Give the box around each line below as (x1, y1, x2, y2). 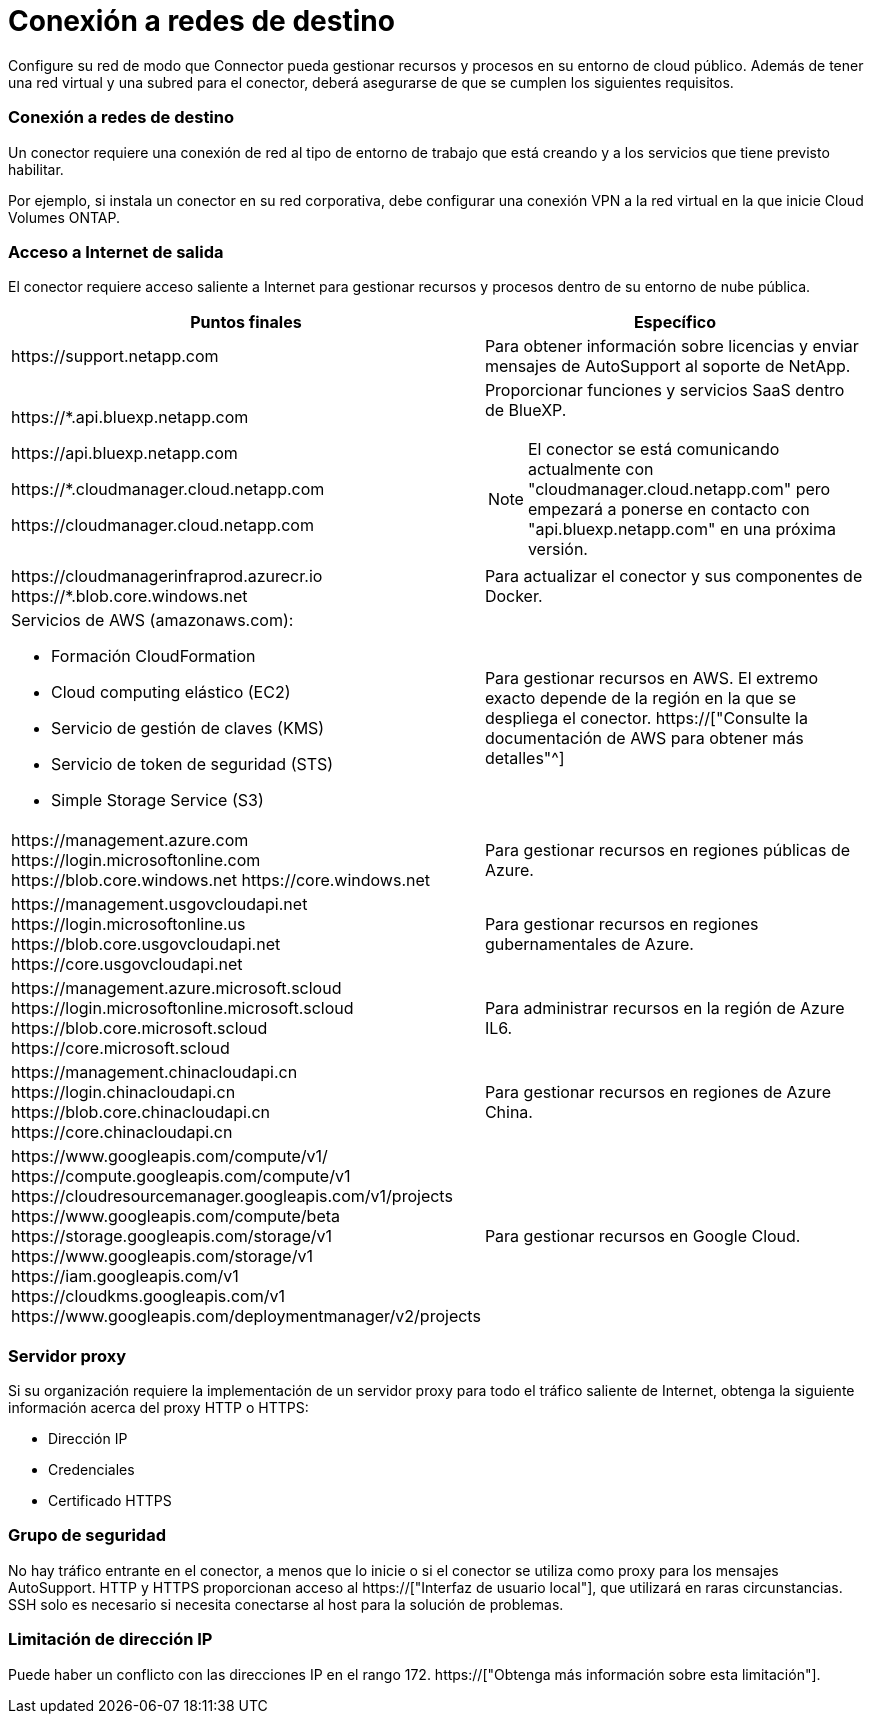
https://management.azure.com (11, 830, 249, 851)
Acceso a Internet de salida (8, 241, 224, 262)
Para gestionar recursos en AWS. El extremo (484, 668, 819, 689)
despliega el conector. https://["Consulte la (484, 708, 808, 729)
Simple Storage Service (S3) (51, 790, 264, 811)
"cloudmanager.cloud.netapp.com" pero (527, 479, 831, 500)
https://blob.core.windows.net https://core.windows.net (11, 870, 431, 891)
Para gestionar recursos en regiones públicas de (484, 840, 851, 861)
